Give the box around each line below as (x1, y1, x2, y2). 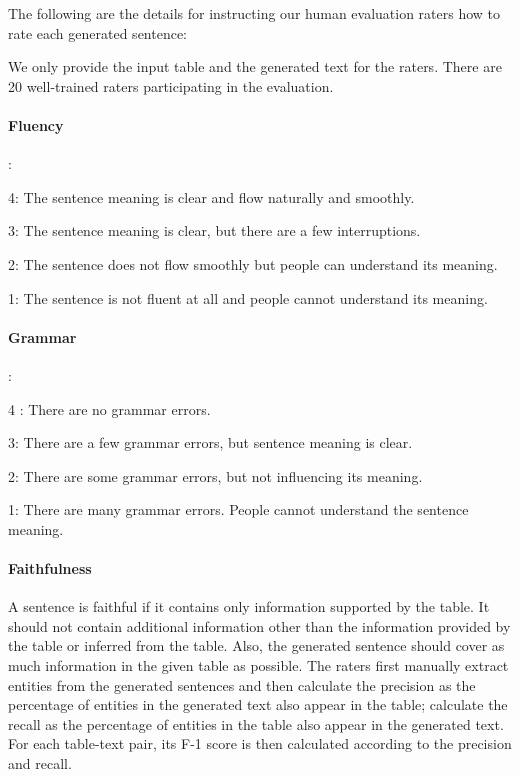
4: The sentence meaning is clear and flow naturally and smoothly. (8, 186, 415, 207)
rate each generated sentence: (8, 22, 188, 43)
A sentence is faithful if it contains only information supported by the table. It (8, 596, 490, 617)
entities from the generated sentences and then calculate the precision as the (8, 674, 476, 695)
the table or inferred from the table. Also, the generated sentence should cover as (8, 635, 505, 656)
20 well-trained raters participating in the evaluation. (8, 75, 334, 96)
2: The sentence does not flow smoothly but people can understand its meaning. (8, 253, 498, 274)
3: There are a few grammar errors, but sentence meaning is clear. (8, 432, 413, 453)
